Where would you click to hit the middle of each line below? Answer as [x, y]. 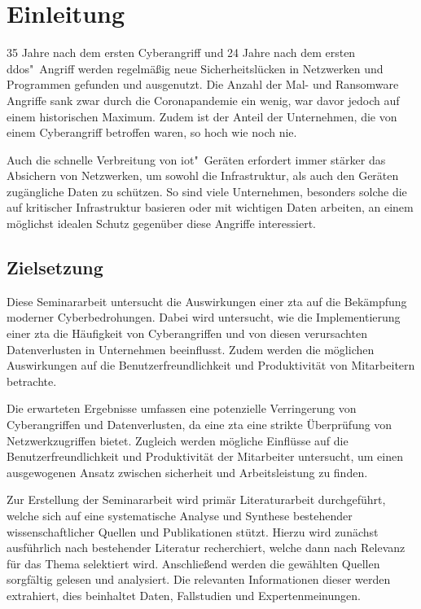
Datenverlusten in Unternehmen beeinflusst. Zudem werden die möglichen [191, 349]
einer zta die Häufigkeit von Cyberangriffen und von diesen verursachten [187, 333]
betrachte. [32, 381]
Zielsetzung [55, 267]
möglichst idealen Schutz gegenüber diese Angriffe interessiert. [161, 223]
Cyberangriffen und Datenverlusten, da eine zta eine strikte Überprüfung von [200, 425]
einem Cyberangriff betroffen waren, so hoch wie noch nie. [152, 132]
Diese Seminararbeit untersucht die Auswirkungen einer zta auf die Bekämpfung [207, 301]
